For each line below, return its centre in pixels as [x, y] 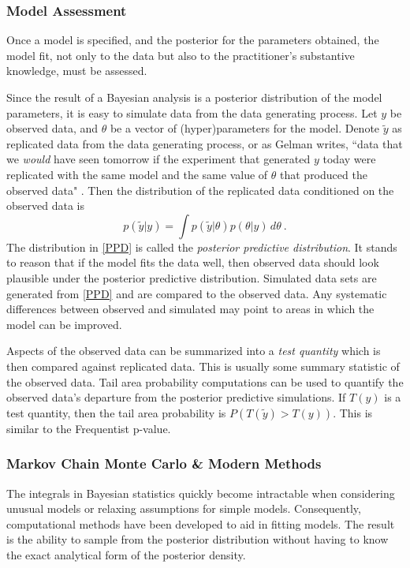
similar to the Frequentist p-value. [89, 428]
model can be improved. [64, 324]
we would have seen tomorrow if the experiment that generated [158, 159]
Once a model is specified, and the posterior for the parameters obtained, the [193, 40]
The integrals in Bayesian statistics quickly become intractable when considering [201, 493]
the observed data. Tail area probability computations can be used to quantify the [205, 381]
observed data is [45, 206]
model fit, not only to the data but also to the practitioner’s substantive [181, 55]
